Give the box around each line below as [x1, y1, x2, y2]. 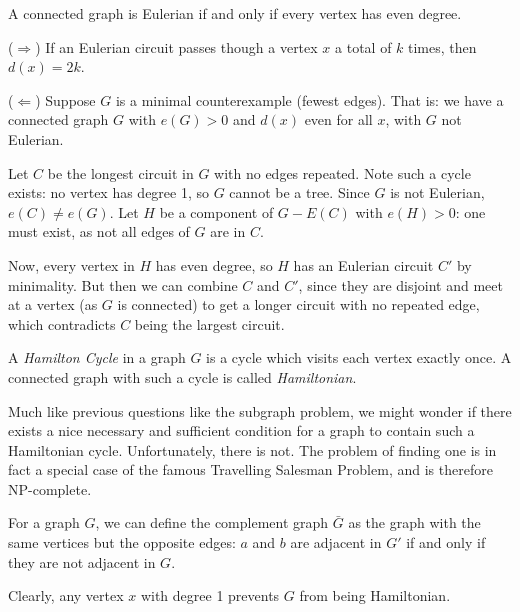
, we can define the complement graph [95, 512, 329, 533]
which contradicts [8, 313, 116, 334]
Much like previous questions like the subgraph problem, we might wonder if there [8, 400, 512, 421]
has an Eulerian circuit [293, 254, 434, 275]
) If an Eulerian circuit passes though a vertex [35, 36, 318, 57]
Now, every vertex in [8, 254, 135, 275]
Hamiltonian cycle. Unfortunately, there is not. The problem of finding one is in [8, 439, 497, 460]
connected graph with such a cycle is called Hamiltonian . [8, 366, 357, 387]
